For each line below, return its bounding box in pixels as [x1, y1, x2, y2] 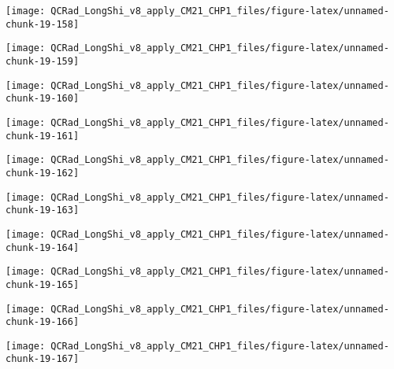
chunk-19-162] [6, 167, 80, 179]
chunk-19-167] [6, 353, 80, 365]
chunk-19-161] [6, 130, 80, 142]
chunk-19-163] [6, 205, 80, 216]
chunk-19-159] [6, 55, 80, 67]
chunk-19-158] [6, 18, 80, 30]
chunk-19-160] [6, 93, 80, 105]
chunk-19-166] [6, 316, 80, 328]
